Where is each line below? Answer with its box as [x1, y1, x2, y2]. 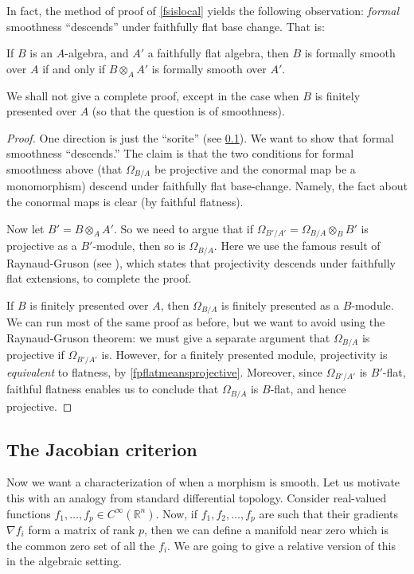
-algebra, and [64, 45, 129, 61]
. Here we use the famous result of [213, 237, 381, 254]
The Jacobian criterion [6, 436, 197, 461]
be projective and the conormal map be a [154, 160, 356, 177]
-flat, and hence [270, 381, 346, 397]
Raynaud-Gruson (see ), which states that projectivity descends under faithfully [6, 254, 396, 271]
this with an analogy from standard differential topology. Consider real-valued [6, 489, 387, 506]
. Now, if [155, 505, 197, 521]
